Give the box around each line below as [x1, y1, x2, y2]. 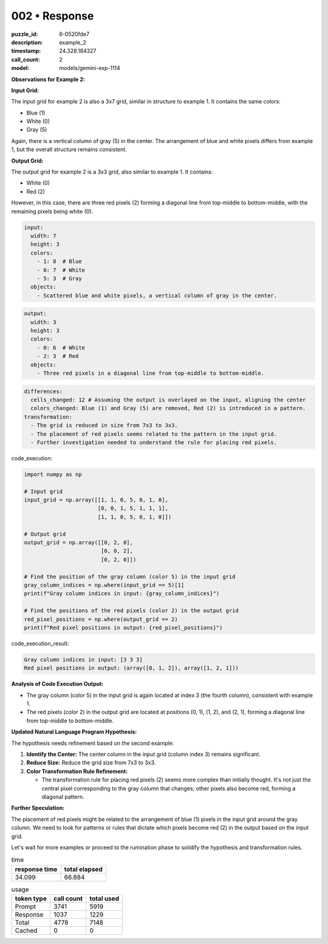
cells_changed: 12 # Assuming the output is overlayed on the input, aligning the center [30, 396, 306, 403]
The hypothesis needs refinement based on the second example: [11, 739, 174, 747]
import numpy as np [24, 470, 82, 478]
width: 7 [30, 232, 56, 239]
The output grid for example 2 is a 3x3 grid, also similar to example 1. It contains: [11, 168, 213, 176]
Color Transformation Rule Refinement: [26, 767, 128, 775]
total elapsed [64, 865, 103, 873]
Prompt [15, 903, 36, 911]
